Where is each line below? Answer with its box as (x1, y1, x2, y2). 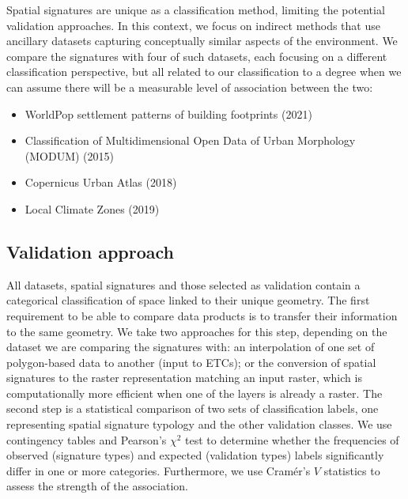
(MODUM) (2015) (25, 147, 115, 164)
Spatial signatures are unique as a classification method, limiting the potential (6, 2, 385, 17)
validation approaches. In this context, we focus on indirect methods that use (6, 17, 380, 33)
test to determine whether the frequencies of (185, 431, 399, 448)
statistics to (323, 462, 380, 478)
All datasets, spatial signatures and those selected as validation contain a (6, 276, 361, 293)
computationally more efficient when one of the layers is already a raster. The (6, 384, 383, 401)
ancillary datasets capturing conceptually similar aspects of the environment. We (6, 32, 398, 49)
